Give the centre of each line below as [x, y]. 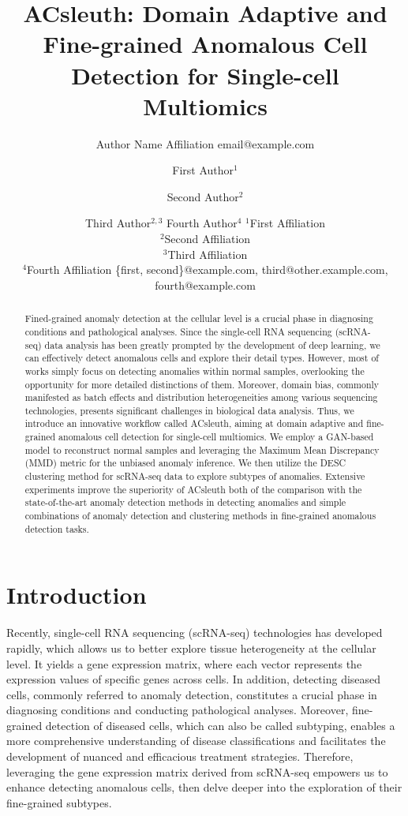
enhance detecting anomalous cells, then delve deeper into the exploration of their [204, 787]
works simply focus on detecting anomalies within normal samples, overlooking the [195, 371]
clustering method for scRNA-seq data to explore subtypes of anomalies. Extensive [195, 476]
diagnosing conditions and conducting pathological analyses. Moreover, [178, 710]
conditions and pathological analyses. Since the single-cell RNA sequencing [178, 331]
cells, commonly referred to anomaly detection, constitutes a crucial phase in [192, 694]
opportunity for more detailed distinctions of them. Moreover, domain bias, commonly [202, 384]
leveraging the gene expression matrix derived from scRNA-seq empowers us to [197, 771]
